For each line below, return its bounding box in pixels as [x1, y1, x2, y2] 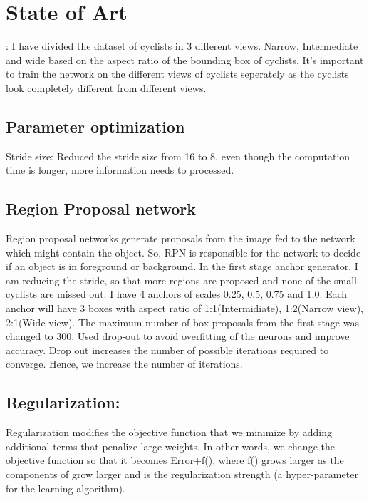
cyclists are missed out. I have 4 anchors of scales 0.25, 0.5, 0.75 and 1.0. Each [6, 286, 348, 301]
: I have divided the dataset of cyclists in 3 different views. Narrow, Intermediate [6, 38, 358, 53]
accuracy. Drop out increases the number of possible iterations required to [6, 342, 329, 357]
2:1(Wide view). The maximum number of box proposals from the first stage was [6, 314, 359, 329]
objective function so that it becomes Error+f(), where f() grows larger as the [6, 453, 344, 468]
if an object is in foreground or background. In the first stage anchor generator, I [6, 259, 358, 274]
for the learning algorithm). [6, 480, 125, 495]
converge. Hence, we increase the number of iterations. [6, 356, 243, 371]
